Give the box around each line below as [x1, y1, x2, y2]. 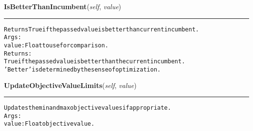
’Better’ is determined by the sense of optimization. [4, 66, 161, 73]
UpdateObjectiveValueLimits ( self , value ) [4, 80, 137, 90]
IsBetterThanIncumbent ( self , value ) [4, 1, 122, 11]
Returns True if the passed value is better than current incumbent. [4, 26, 199, 33]
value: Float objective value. [4, 120, 95, 128]
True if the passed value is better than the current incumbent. [4, 58, 185, 65]
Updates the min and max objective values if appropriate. [4, 104, 171, 112]
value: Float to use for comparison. [4, 42, 108, 49]
